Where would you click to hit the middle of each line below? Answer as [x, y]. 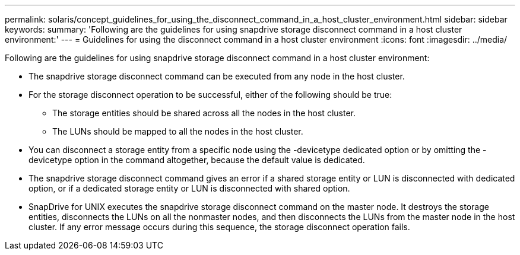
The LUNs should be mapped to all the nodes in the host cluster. [178, 131]
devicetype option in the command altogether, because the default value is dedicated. [197, 160]
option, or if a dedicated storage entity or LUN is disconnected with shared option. [189, 188]
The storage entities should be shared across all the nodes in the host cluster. [204, 113]
